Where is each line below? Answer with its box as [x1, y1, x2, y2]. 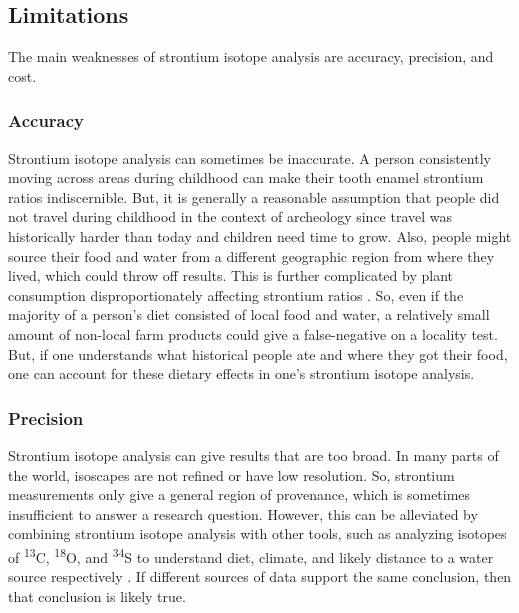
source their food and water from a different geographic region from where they [8, 245, 495, 266]
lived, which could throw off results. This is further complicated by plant [8, 265, 453, 286]
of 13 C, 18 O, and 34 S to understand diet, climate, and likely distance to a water [8, 543, 494, 567]
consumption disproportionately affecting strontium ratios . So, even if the [8, 284, 464, 305]
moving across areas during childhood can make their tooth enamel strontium [8, 167, 484, 188]
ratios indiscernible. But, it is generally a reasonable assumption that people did [8, 186, 500, 207]
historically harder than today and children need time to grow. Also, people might [8, 225, 512, 246]
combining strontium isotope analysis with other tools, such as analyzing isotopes [8, 523, 507, 544]
